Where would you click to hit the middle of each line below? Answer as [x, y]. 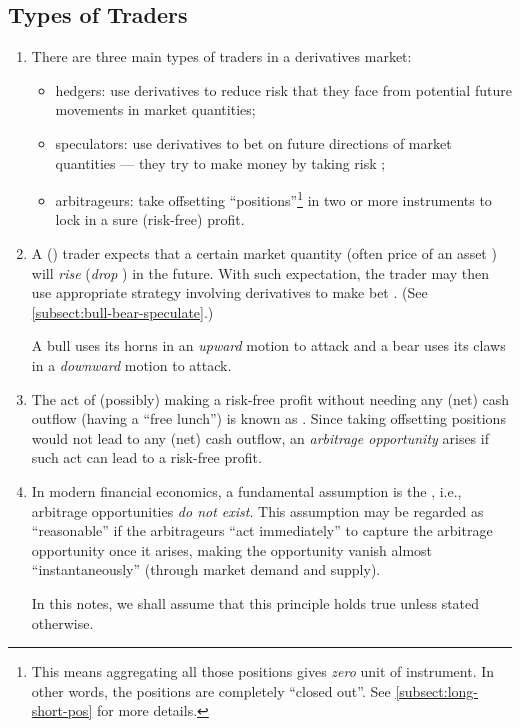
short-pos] [62, 710]
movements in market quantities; [155, 109]
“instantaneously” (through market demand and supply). [206, 569]
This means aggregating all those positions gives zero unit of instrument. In [263, 671]
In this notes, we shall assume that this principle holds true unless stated [255, 602]
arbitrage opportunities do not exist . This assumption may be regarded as [257, 510]
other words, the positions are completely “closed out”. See [211, 690]
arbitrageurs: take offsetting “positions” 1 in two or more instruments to [273, 198]
